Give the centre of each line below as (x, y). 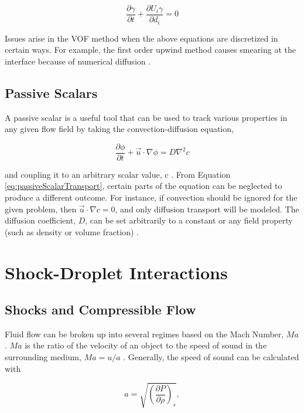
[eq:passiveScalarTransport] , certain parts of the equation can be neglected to (144, 186)
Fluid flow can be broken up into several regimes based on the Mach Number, (144, 334)
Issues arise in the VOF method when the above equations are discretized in (141, 38)
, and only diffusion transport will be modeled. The (207, 209)
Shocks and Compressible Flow (100, 309)
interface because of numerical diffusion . (78, 61)
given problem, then (41, 209)
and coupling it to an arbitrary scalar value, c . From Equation (118, 174)
